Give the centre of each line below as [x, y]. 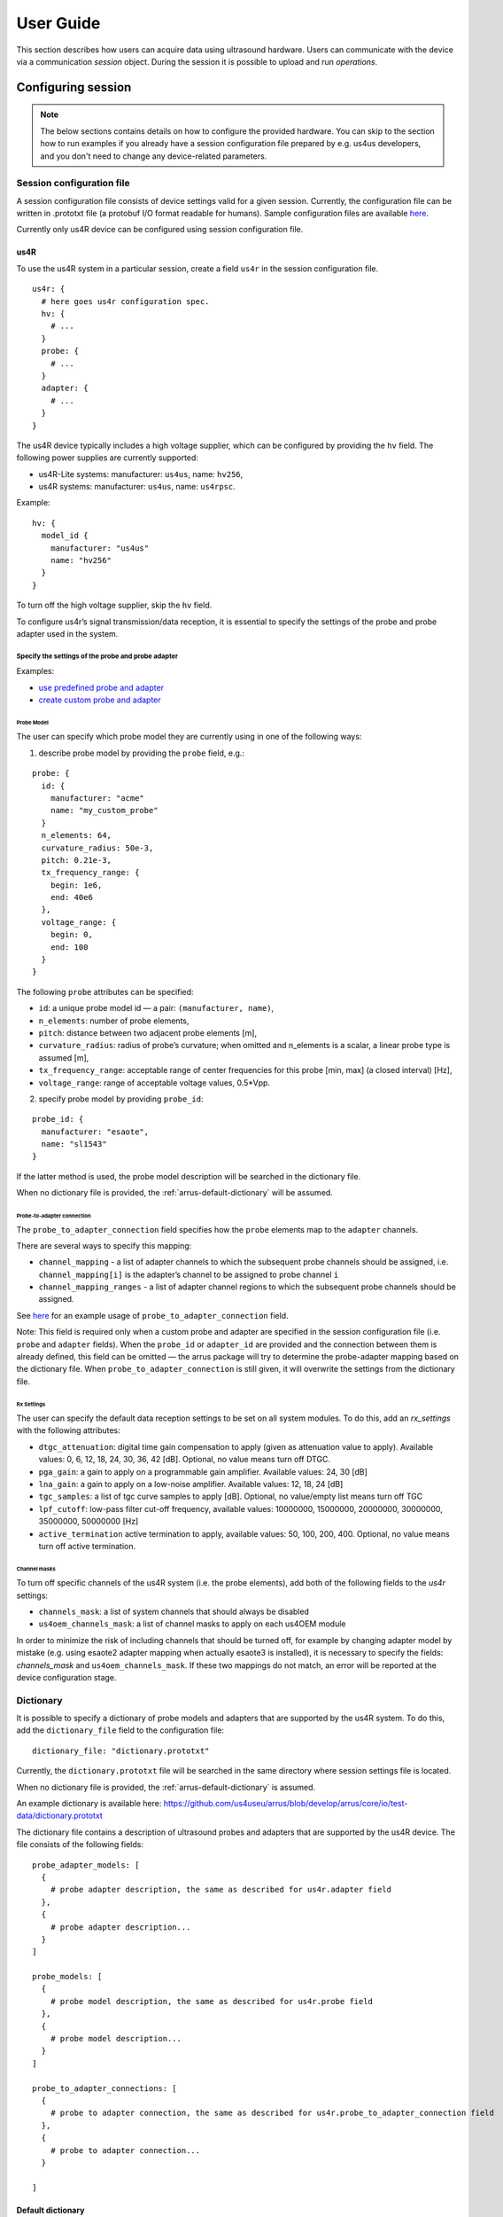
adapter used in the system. [67, 633]
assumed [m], [64, 1058]
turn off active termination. [87, 1546]
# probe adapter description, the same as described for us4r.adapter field [221, 1890]
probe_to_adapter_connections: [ [104, 2088]
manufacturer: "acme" [97, 798]
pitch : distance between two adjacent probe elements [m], [147, 1032]
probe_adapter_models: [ [86, 1865]
